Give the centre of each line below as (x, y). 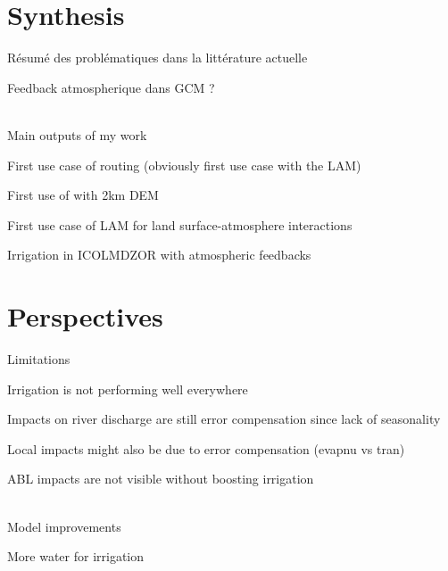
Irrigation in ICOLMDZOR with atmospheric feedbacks (159, 255)
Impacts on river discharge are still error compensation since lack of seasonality (224, 419)
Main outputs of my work (77, 134)
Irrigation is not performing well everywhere (128, 389)
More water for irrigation (76, 556)
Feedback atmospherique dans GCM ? (111, 87)
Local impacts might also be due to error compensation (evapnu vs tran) (206, 448)
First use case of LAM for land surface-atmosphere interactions (180, 224)
